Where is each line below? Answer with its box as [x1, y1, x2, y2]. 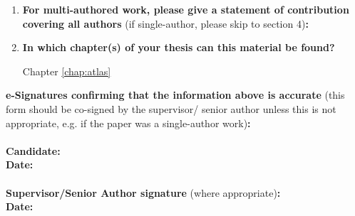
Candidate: [6, 143, 61, 158]
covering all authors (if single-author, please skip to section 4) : [22, 16, 309, 31]
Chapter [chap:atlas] [22, 63, 111, 78]
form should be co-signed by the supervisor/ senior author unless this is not [6, 101, 336, 116]
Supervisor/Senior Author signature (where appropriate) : [6, 185, 281, 200]
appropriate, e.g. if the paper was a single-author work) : [6, 115, 251, 130]
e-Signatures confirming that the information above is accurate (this [6, 87, 345, 102]
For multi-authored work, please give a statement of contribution [22, 2, 349, 16]
